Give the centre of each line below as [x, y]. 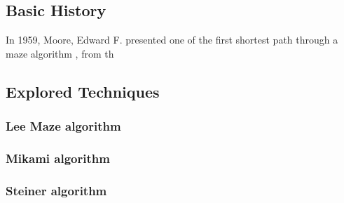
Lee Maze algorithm [63, 126]
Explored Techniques [83, 91]
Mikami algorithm [58, 158]
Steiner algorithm [56, 190]
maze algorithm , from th [60, 53]
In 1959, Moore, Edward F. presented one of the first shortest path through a [172, 40]
